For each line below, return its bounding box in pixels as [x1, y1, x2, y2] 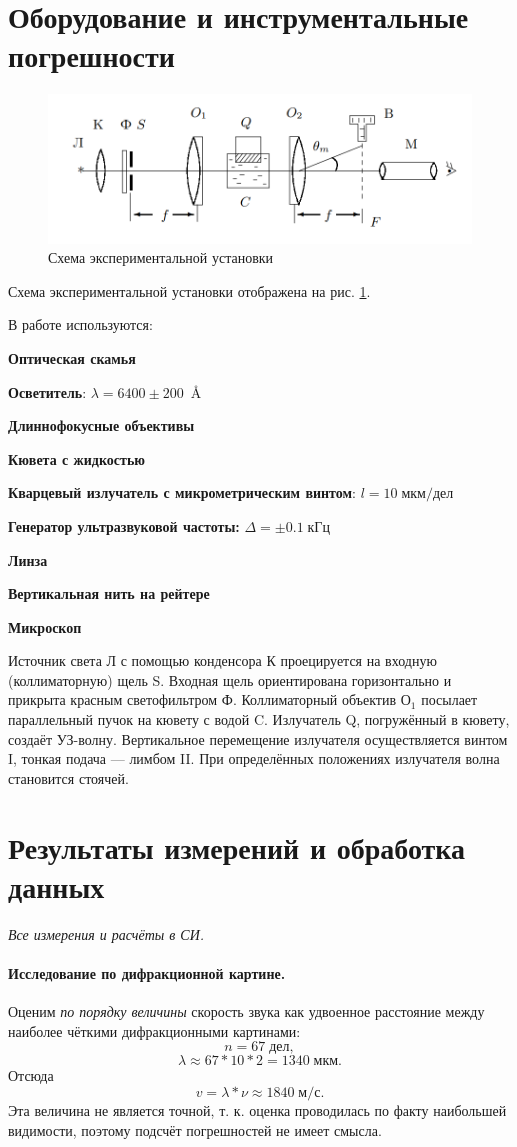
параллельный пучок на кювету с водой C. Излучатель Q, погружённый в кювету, [8, 709, 510, 730]
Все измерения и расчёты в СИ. [8, 923, 205, 944]
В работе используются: [8, 314, 153, 335]
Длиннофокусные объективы [8, 415, 195, 436]
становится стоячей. [8, 767, 129, 788]
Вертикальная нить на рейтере [8, 583, 210, 604]
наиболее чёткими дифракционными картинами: [8, 1020, 301, 1041]
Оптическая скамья [8, 347, 136, 368]
